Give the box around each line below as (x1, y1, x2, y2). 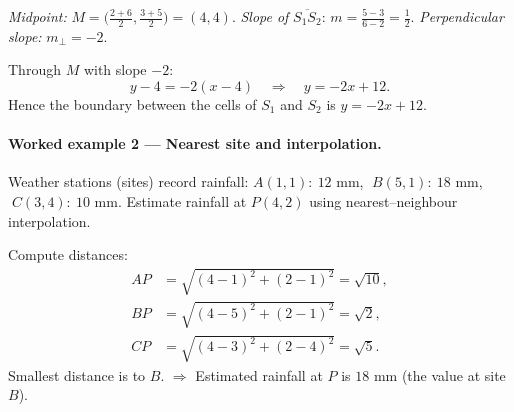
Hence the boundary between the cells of (8, 94, 257, 115)
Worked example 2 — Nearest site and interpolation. (8, 133, 382, 154)
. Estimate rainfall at (117, 191, 247, 211)
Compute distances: (8, 244, 128, 265)
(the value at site (401, 364, 506, 385)
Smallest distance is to (8, 364, 146, 385)
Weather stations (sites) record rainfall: (8, 171, 249, 192)
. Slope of (231, 6, 289, 26)
